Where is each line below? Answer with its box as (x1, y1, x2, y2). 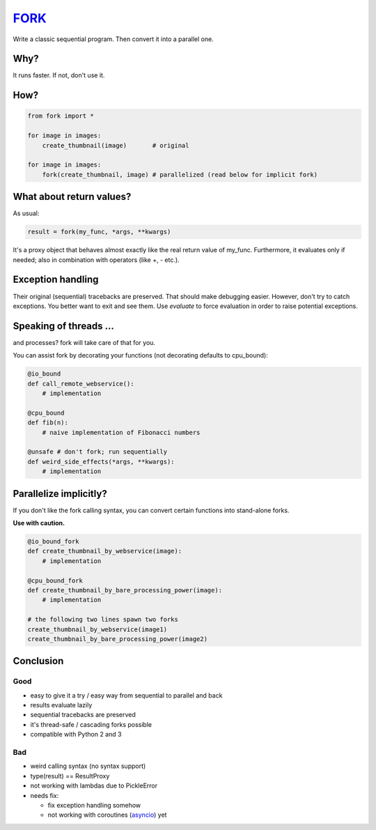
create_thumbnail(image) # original (42, 141, 189, 149)
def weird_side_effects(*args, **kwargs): (27, 457, 175, 466)
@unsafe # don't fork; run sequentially (27, 448, 167, 456)
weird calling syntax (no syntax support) (30, 762, 146, 770)
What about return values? (13, 191, 132, 203)
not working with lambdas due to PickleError (30, 781, 158, 790)
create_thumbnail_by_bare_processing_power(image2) (27, 635, 208, 643)
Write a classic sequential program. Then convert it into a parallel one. (13, 35, 214, 43)
